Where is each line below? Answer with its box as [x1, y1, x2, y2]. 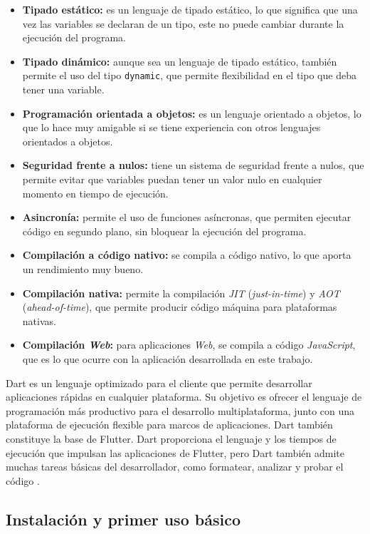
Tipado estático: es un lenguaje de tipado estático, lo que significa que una [22, 2, 358, 16]
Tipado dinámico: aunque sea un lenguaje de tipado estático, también [22, 53, 337, 68]
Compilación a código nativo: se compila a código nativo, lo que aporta [22, 247, 351, 262]
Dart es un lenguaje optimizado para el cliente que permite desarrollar [6, 375, 312, 390]
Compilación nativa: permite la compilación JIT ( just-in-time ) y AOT [22, 285, 340, 300]
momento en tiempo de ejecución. [22, 185, 169, 200]
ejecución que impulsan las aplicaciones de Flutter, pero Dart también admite [6, 445, 344, 460]
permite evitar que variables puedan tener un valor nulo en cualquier [22, 172, 322, 186]
